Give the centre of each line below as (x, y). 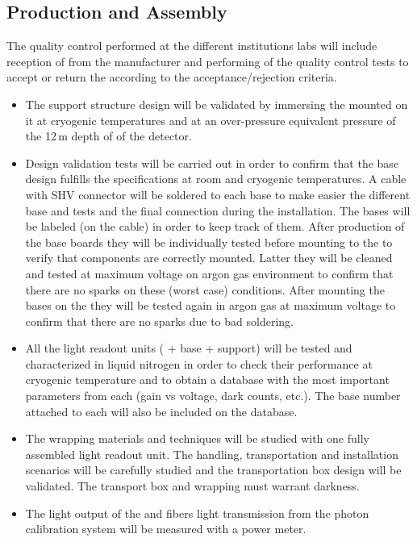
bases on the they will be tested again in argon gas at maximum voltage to (211, 305)
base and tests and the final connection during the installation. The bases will (218, 210)
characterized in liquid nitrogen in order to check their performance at (199, 363)
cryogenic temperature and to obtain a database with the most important (207, 379)
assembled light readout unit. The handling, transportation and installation (212, 454)
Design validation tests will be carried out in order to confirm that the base (212, 163)
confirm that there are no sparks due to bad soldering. (159, 321)
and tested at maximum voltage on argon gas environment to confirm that (209, 273)
